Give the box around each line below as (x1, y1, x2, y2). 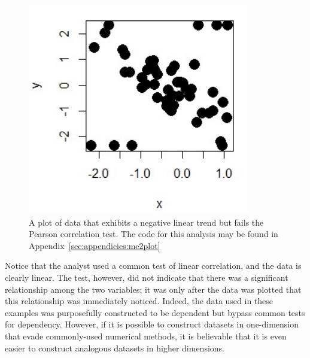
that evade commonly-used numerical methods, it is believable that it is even (5, 329, 287, 342)
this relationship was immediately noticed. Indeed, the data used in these (5, 295, 273, 307)
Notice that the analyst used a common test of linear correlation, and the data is (5, 259, 302, 272)
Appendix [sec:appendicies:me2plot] (29, 239, 160, 251)
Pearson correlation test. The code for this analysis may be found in (29, 227, 278, 240)
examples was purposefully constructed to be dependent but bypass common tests (5, 306, 305, 318)
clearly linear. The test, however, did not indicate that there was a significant (5, 271, 288, 283)
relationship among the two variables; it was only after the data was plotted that (5, 283, 302, 295)
